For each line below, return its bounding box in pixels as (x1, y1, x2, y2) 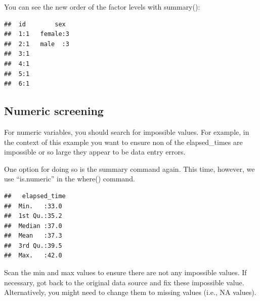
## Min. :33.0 (4, 202, 62, 210)
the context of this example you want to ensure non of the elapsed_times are (4, 136, 243, 147)
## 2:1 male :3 (4, 40, 69, 48)
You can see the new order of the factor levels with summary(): (4, 2, 200, 12)
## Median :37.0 (4, 222, 62, 230)
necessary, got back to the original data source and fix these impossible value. (4, 277, 244, 287)
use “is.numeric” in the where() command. (4, 173, 135, 184)
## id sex (4, 20, 66, 28)
